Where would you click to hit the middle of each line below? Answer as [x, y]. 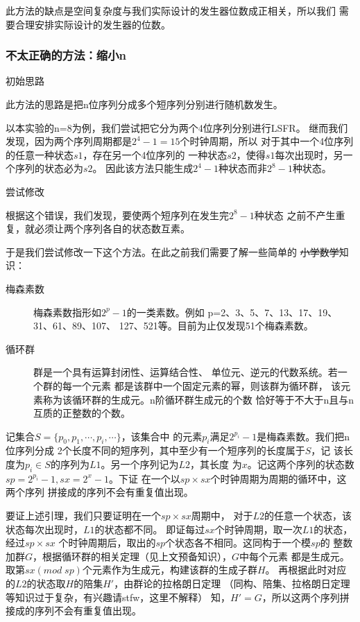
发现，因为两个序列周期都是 [69, 141]
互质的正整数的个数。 [82, 413]
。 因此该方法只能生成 [143, 168]
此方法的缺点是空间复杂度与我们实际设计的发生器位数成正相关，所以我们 [171, 10]
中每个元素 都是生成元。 [294, 556]
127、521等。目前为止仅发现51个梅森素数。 [216, 326]
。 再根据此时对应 [306, 570]
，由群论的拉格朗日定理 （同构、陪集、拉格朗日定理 [232, 584]
